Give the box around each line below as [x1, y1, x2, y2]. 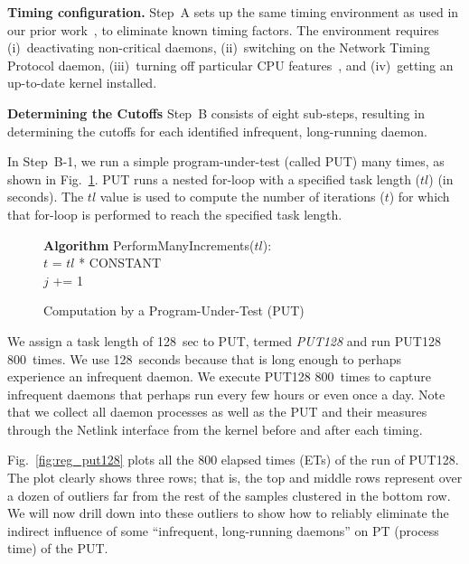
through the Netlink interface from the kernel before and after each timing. [7, 419, 423, 438]
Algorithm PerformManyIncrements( [43, 235, 255, 254]
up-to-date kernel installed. [7, 73, 157, 92]
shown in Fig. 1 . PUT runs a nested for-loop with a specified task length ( [7, 169, 421, 188]
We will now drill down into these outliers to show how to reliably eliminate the [7, 503, 449, 522]
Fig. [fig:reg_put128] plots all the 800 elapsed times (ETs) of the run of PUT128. [7, 450, 459, 469]
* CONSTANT [79, 253, 162, 272]
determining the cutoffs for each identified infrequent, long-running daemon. [7, 121, 428, 140]
